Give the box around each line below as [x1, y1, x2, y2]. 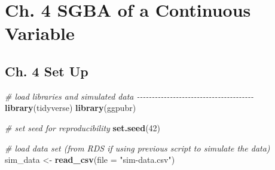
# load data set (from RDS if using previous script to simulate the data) [5, 141, 270, 154]
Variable [5, 21, 75, 45]
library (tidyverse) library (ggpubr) [5, 101, 136, 114]
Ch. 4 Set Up [5, 61, 88, 80]
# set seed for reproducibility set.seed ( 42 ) [5, 121, 161, 134]
